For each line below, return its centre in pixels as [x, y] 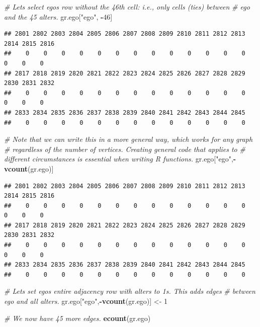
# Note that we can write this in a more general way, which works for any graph [128, 139]
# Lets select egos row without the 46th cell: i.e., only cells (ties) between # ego [127, 7]
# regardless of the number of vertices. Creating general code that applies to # [125, 149]
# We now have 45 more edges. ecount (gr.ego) [77, 318]
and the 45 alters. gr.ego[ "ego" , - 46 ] [58, 16]
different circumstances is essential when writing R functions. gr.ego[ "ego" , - [120, 159]
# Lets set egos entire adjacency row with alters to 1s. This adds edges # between [130, 291]
